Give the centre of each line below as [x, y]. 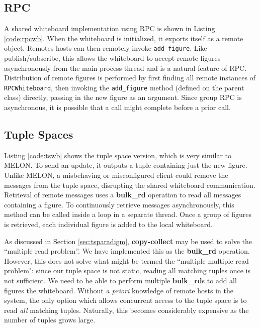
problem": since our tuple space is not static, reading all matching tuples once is [127, 270]
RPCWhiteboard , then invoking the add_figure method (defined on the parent [124, 87]
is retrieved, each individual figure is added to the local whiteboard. [108, 224]
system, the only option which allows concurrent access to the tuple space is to [125, 300]
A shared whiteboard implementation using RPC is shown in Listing [110, 28]
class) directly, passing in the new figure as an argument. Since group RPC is [123, 97]
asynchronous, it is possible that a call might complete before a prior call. [117, 107]
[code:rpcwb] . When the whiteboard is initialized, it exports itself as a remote [124, 38]
